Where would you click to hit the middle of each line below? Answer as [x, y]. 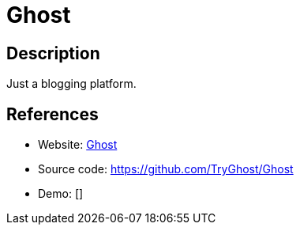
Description [53, 53]
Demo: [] [61, 194]
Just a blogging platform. [71, 84]
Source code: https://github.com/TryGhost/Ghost [166, 169]
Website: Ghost [78, 145]
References [52, 114]
